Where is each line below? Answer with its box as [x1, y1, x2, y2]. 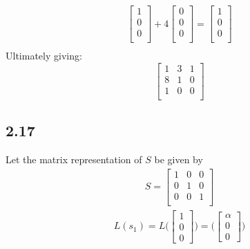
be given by [154, 152, 203, 167]
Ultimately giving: [6, 48, 82, 63]
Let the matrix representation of [6, 152, 142, 167]
